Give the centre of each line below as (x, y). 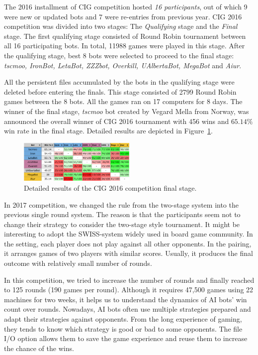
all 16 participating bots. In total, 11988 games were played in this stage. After (125, 46)
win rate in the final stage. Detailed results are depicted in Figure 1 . (109, 131)
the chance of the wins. (39, 348)
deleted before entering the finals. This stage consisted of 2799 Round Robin (120, 91)
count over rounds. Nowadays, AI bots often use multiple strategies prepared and (128, 309)
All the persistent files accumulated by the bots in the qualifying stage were (119, 82)
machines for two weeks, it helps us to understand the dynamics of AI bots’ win (126, 299)
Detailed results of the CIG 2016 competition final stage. (110, 187)
